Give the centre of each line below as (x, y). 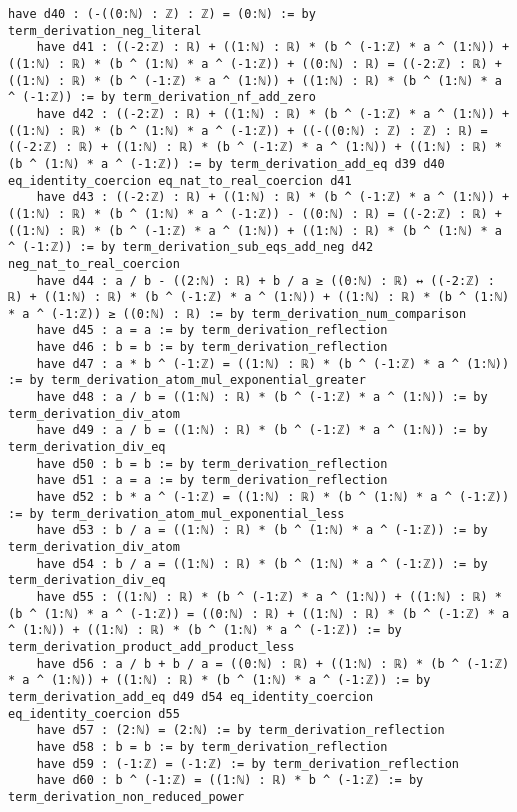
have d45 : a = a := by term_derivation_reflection (212, 330)
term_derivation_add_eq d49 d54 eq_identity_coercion (191, 696)
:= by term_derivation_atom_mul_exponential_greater (187, 380)
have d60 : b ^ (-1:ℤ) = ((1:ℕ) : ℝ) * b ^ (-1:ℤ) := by (230, 780)
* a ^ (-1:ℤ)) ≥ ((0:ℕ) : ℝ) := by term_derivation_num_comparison (237, 313)
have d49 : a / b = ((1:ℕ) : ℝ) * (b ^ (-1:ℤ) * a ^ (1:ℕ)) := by (262, 430)
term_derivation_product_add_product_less (151, 646)
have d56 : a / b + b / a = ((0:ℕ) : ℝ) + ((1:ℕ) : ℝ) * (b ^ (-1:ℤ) (273, 663)
